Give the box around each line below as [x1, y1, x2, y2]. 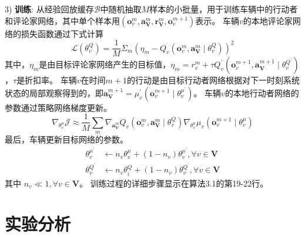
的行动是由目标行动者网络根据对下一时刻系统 [127, 74, 300, 86]
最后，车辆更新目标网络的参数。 [5, 133, 128, 145]
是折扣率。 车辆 [16, 74, 77, 86]
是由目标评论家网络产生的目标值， [39, 58, 171, 70]
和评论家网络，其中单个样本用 [5, 14, 120, 26]
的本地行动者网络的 [224, 86, 299, 99]
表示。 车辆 [195, 14, 239, 26]
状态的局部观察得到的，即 [5, 86, 103, 99]
